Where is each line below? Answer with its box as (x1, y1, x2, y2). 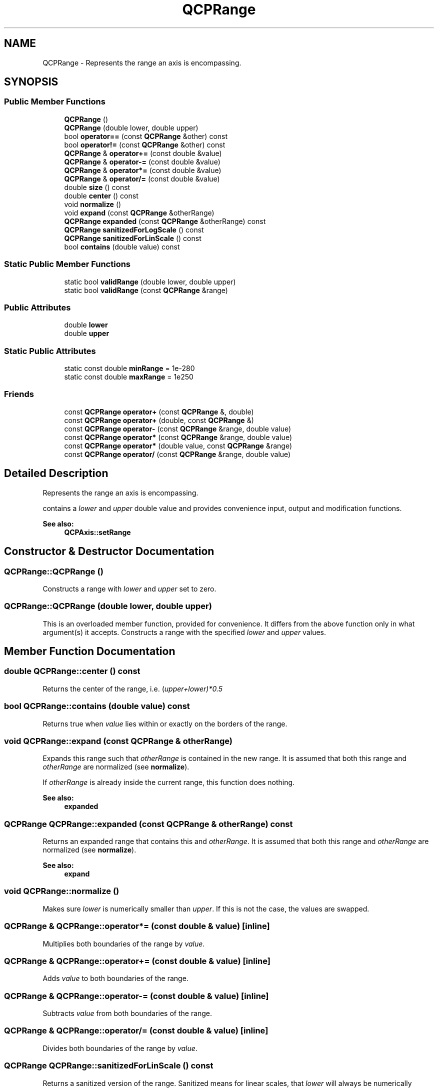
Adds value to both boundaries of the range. (42, 974, 188, 983)
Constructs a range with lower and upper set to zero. (42, 584, 216, 593)
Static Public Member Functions (4, 259, 131, 269)
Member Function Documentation (4, 645, 175, 658)
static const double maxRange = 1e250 (64, 372, 193, 381)
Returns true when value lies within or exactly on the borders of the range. (42, 719, 287, 728)
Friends (4, 389, 34, 399)
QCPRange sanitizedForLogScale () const (64, 225, 204, 234)
